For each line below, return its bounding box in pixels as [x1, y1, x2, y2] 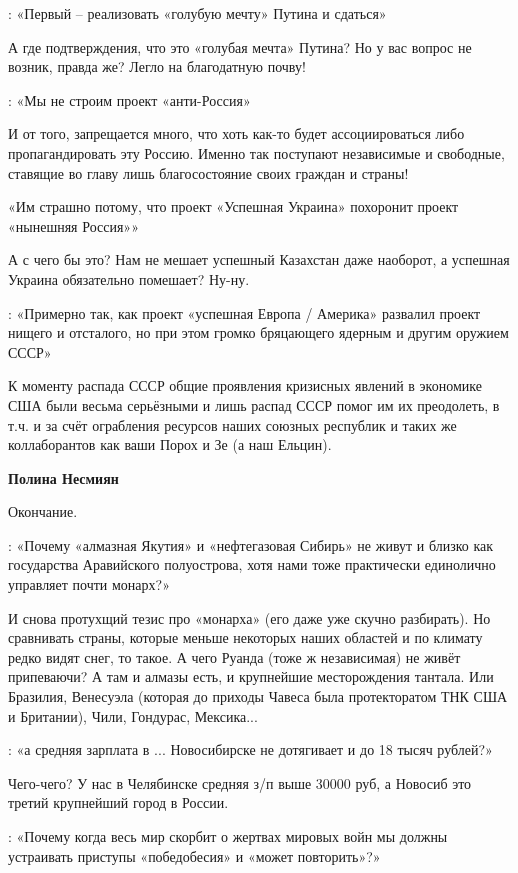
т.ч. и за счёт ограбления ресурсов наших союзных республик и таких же [8, 414, 457, 435]
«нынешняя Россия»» [8, 215, 139, 236]
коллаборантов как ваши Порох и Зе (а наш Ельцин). [8, 434, 332, 455]
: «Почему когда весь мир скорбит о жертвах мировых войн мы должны [8, 826, 448, 846]
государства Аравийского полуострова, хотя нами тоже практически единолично [8, 554, 496, 575]
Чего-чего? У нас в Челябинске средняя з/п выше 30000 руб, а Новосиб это [8, 772, 472, 793]
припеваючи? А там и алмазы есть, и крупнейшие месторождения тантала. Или [8, 666, 494, 687]
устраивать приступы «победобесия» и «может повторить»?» [8, 845, 381, 866]
